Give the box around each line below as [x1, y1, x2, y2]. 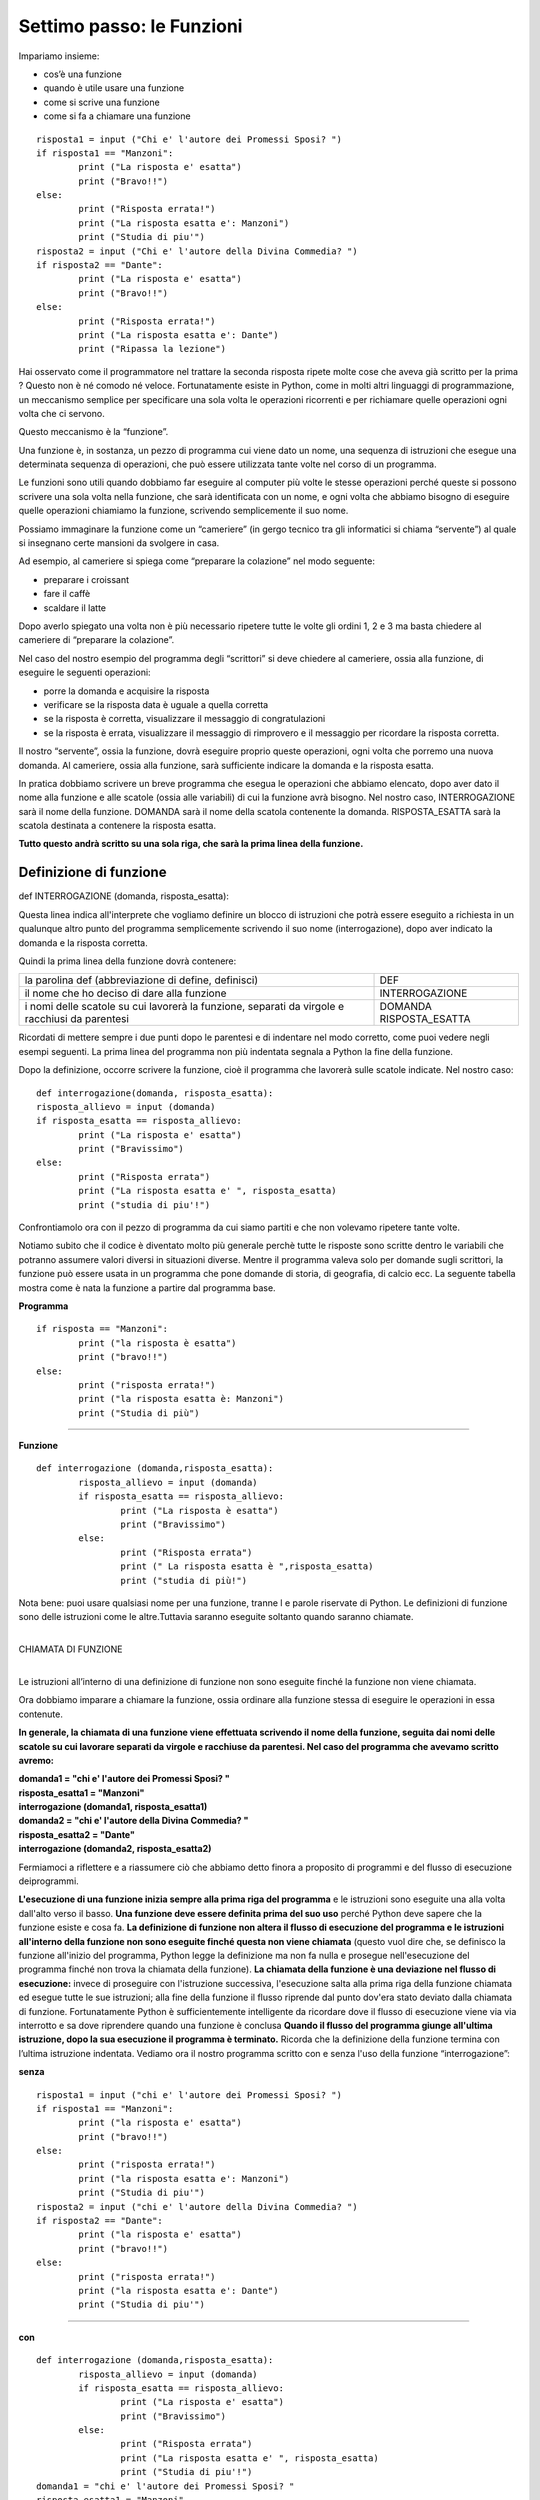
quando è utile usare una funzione [43, 82, 185, 94]
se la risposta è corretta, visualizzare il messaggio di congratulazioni [43, 713, 326, 725]
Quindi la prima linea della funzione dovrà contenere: [18, 955, 237, 967]
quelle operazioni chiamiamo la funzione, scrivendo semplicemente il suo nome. [18, 505, 349, 517]
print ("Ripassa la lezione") [78, 343, 227, 355]
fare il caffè [43, 588, 91, 600]
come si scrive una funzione [43, 96, 160, 108]
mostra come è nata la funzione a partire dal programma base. [18, 1281, 276, 1294]
